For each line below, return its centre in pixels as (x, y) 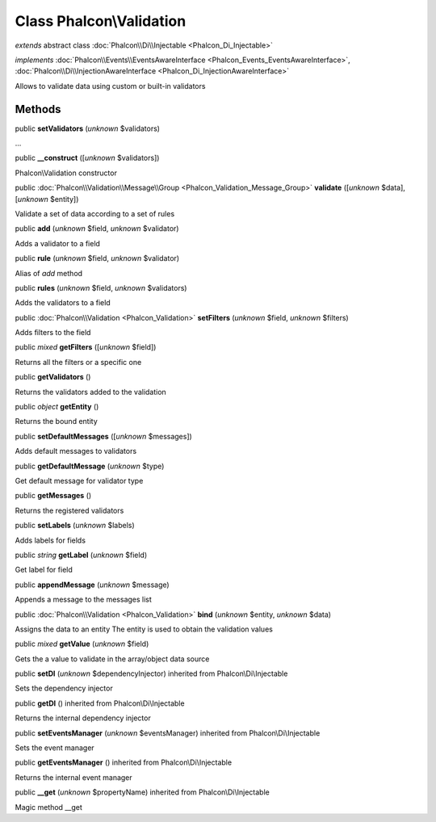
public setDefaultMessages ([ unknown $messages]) (104, 436)
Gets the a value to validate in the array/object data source (112, 659)
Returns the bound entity (57, 421)
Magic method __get (48, 807)
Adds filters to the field (53, 333)
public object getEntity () (57, 407)
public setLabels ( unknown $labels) (75, 526)
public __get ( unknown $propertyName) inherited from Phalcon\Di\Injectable (142, 792)
